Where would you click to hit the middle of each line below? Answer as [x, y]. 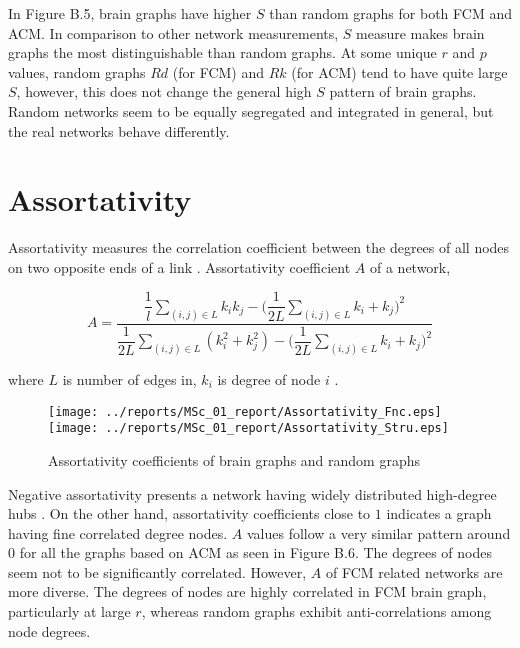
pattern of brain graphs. [403, 91]
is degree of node [269, 379]
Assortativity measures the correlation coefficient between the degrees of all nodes [259, 247]
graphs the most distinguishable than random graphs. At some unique [222, 52]
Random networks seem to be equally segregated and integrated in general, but [251, 110]
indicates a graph [439, 513]
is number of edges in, [129, 379]
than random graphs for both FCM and [390, 13]
